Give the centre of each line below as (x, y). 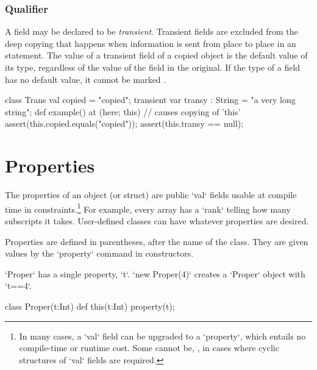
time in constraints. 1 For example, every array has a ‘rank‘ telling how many (148, 208)
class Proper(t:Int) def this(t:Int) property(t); (90, 306)
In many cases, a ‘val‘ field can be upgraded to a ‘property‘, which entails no (162, 336)
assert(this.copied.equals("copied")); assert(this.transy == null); (124, 123)
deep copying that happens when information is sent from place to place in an (151, 43)
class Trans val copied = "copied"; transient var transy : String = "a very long (150, 100)
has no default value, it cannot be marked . (86, 79)
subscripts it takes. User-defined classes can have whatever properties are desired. (157, 220)
